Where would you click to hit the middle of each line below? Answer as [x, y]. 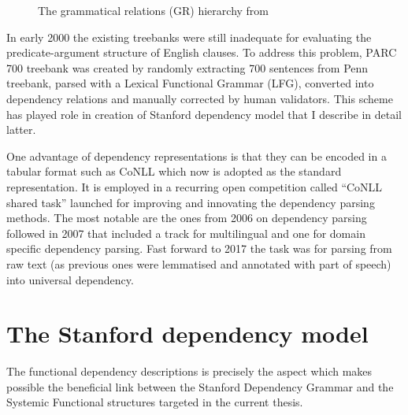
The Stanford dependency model [187, 333]
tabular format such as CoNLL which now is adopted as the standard [174, 171]
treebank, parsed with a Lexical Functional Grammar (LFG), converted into [190, 83]
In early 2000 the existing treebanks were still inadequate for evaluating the [189, 37]
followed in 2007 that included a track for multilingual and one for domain [186, 233]
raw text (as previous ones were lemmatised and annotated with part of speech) [199, 263]
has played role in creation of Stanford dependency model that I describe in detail [204, 114]
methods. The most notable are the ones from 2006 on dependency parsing [187, 218]
